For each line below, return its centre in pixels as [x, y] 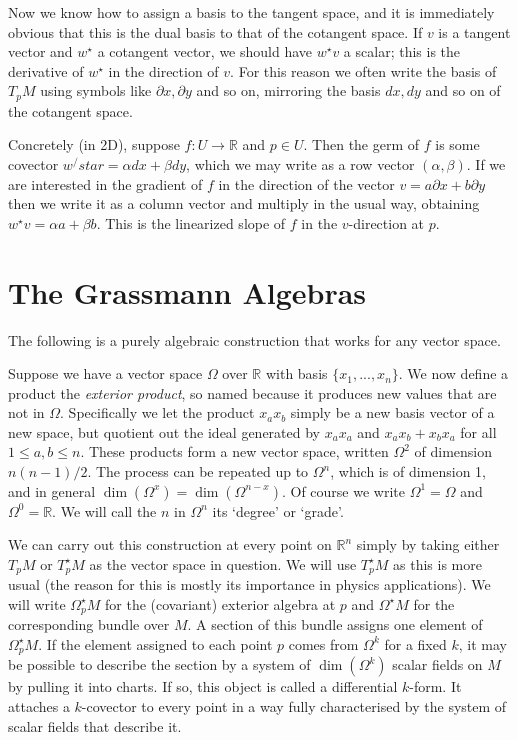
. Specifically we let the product [157, 412]
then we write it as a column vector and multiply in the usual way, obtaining [244, 203]
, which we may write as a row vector [300, 164]
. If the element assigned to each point [155, 643]
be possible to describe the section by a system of [159, 664]
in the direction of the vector [306, 183]
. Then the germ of [361, 144]
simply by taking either [428, 544]
